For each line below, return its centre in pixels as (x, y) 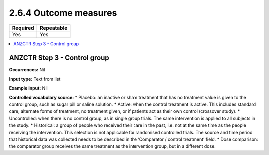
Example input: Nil (28, 88)
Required (23, 28)
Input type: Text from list (35, 79)
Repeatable (54, 28)
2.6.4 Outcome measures (63, 13)
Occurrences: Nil (27, 70)
